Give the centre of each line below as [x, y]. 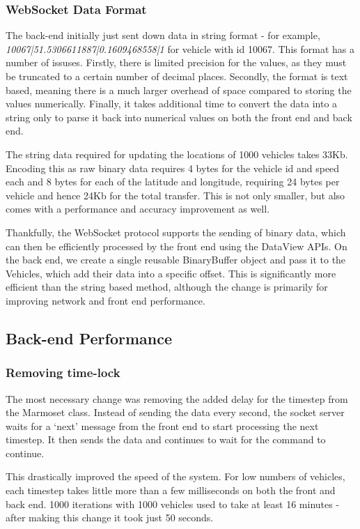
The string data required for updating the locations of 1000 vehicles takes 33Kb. [177, 154]
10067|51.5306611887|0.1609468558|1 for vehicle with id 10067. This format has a [180, 48]
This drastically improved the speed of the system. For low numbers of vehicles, [175, 476]
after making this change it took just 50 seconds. [110, 517]
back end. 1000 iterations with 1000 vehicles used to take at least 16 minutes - [173, 504]
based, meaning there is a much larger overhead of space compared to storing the [179, 90]
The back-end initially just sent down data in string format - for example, [163, 35]
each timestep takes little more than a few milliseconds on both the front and [171, 490]
